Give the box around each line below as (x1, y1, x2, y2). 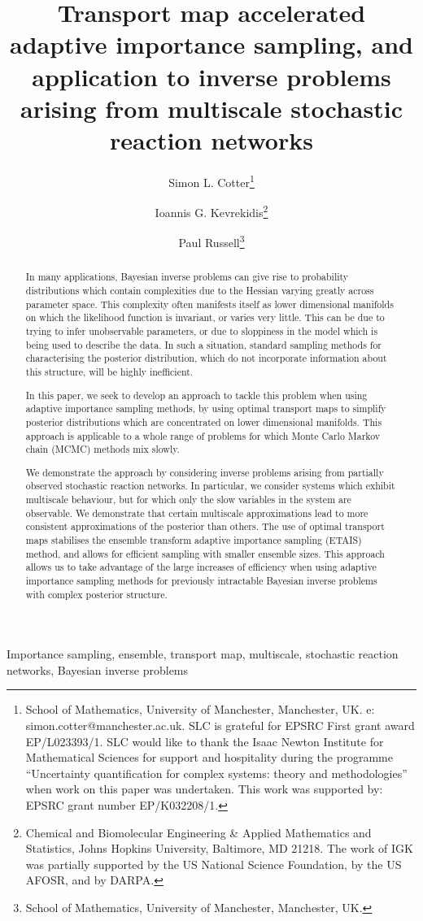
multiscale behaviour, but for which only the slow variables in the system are (25, 493, 351, 506)
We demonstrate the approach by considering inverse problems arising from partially (25, 465, 384, 479)
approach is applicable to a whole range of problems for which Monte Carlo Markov (25, 428, 381, 442)
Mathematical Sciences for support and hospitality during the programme (25, 749, 393, 766)
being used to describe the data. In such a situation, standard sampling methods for (25, 337, 382, 351)
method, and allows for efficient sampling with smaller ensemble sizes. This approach (25, 546, 385, 560)
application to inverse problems (32, 59, 391, 93)
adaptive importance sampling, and (10, 28, 413, 61)
